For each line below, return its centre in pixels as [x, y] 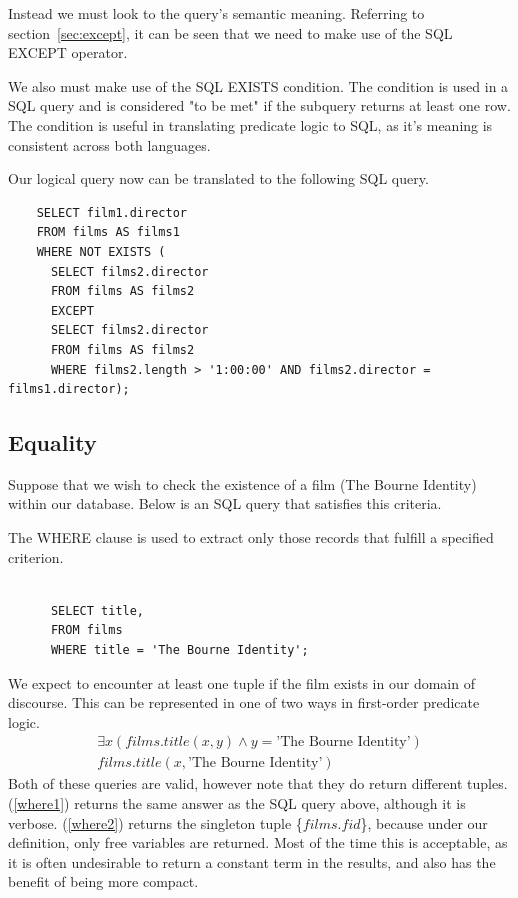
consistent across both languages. [109, 144]
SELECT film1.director [111, 212]
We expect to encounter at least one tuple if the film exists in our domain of [241, 682]
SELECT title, [97, 610]
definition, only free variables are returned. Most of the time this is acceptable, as [258, 842]
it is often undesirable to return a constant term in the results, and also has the [252, 861]
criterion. [36, 556]
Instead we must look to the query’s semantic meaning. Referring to [216, 13]
